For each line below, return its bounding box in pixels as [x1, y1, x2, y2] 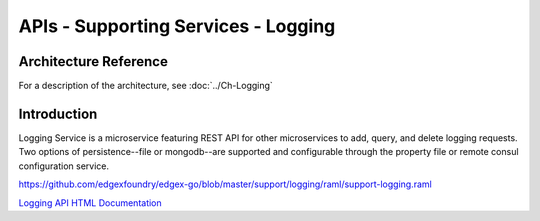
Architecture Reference [18, 53, 169, 70]
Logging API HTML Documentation [18, 196, 162, 209]
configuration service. [18, 160, 110, 172]
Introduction [18, 105, 98, 122]
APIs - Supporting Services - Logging [18, 15, 336, 37]
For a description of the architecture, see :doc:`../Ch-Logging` [18, 80, 274, 92]
